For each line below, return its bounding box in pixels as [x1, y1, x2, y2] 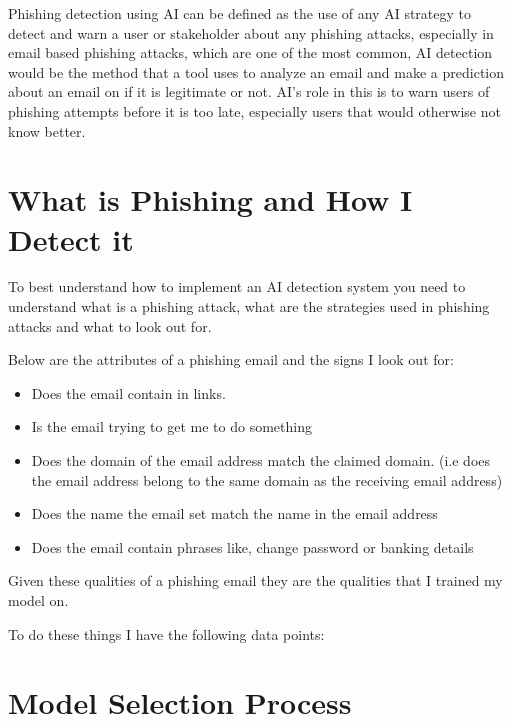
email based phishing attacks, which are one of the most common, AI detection [8, 42, 493, 63]
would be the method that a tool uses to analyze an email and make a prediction [8, 61, 505, 82]
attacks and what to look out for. [8, 315, 212, 336]
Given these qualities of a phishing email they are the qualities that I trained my [8, 570, 503, 591]
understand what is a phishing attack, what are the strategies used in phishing [8, 296, 490, 317]
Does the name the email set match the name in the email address [31, 503, 438, 524]
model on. [8, 590, 69, 610]
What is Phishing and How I [8, 179, 413, 220]
